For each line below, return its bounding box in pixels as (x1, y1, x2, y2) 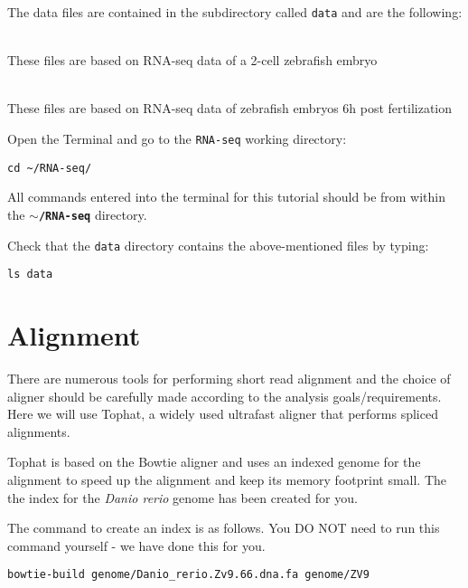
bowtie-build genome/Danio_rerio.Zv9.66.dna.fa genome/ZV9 (7, 568, 370, 582)
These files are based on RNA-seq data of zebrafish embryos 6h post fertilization (7, 99, 453, 118)
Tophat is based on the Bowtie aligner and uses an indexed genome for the (7, 452, 421, 471)
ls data (7, 268, 53, 281)
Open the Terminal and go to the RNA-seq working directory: (7, 129, 347, 148)
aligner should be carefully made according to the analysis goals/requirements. (7, 386, 442, 405)
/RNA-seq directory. (38, 204, 147, 223)
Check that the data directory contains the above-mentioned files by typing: (7, 235, 429, 254)
